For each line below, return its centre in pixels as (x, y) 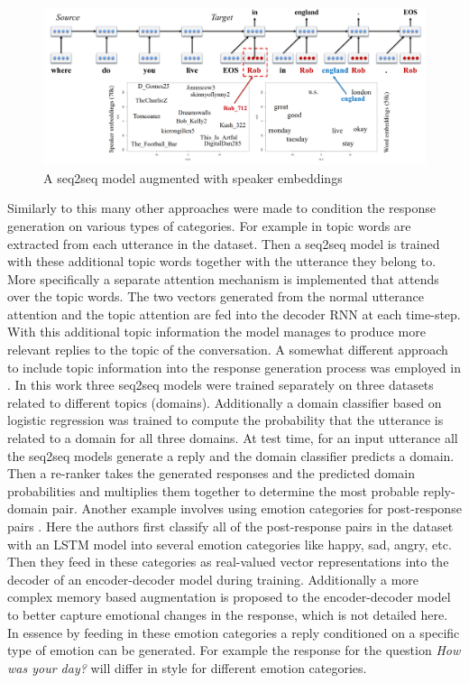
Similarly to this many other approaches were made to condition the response (221, 208)
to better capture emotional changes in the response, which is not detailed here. (228, 614)
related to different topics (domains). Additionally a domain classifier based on (225, 402)
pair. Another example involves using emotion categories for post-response (257, 508)
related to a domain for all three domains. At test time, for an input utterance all (233, 438)
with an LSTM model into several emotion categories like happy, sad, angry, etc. (230, 544)
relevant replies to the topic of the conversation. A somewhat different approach (228, 350)
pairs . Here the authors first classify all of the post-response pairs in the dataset (230, 526)
